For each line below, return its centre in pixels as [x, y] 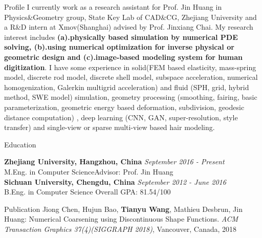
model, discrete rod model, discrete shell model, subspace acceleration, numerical [131, 77]
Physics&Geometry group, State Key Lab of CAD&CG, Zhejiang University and [130, 17]
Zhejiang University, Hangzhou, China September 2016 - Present [114, 161]
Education [20, 144]
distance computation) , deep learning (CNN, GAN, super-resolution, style [121, 117]
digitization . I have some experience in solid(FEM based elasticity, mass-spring [130, 67]
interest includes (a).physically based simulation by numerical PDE [121, 37]
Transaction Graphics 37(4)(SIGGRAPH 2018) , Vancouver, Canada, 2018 [121, 229]
